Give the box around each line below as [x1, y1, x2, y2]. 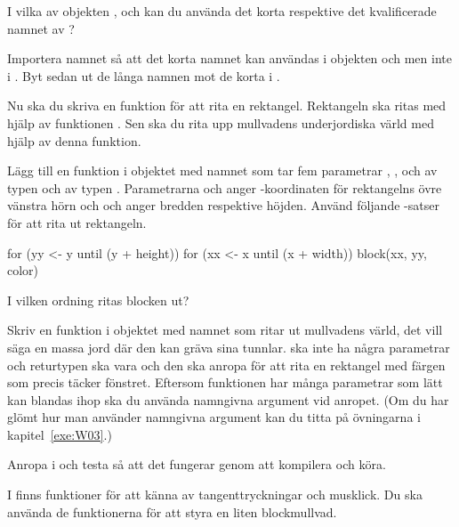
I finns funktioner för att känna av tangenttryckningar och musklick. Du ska [7, 485, 423, 504]
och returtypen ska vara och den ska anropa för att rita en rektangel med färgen [7, 355, 446, 374]
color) [7, 261, 39, 280]
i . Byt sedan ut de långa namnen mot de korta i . [7, 66, 280, 85]
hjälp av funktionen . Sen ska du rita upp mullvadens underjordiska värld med [7, 113, 434, 132]
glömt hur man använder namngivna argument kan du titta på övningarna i [7, 408, 421, 426]
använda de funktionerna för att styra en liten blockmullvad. [7, 502, 337, 521]
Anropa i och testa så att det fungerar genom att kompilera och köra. [7, 455, 386, 474]
